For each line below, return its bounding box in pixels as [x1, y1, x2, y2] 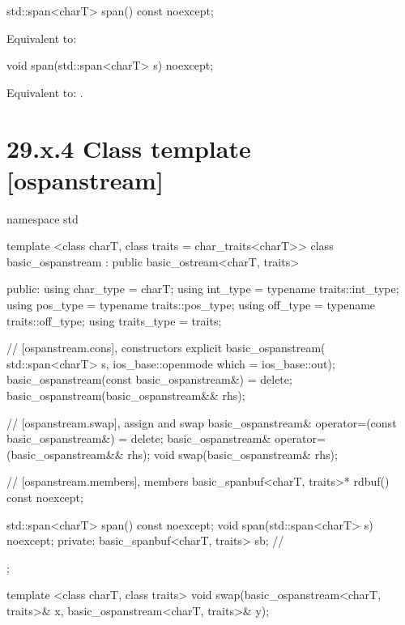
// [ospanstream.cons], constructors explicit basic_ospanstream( [6, 339, 326, 356]
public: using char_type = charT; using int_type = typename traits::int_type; [6, 280, 399, 297]
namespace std [6, 210, 79, 227]
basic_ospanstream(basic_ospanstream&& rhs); [6, 387, 245, 404]
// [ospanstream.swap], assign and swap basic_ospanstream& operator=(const [6, 414, 397, 431]
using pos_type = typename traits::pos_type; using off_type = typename [6, 296, 376, 313]
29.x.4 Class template [6, 131, 251, 164]
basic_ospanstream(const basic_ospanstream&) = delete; [6, 371, 292, 388]
